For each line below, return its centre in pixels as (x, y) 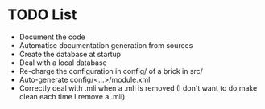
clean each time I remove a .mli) (72, 96)
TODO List (42, 15)
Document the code (52, 37)
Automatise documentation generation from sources (106, 45)
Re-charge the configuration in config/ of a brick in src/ (111, 71)
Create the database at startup (70, 54)
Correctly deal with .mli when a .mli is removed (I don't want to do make (138, 88)
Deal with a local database (63, 63)
